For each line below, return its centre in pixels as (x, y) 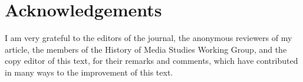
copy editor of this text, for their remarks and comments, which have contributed (151, 61)
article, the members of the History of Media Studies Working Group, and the (146, 49)
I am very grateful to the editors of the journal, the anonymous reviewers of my (149, 38)
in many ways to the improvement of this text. (89, 72)
